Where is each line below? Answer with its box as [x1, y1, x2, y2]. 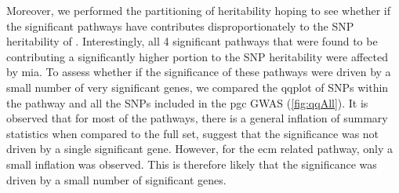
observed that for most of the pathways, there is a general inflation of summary [6, 110, 388, 126]
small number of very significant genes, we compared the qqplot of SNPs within [6, 78, 389, 95]
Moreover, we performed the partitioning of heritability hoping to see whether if [6, 2, 390, 18]
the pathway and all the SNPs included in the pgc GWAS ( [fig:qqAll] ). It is [6, 94, 368, 111]
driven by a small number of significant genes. [6, 171, 227, 188]
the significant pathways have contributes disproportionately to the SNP [6, 17, 354, 34]
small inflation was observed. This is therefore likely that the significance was [6, 155, 377, 172]
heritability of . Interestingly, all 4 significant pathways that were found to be [6, 33, 378, 49]
